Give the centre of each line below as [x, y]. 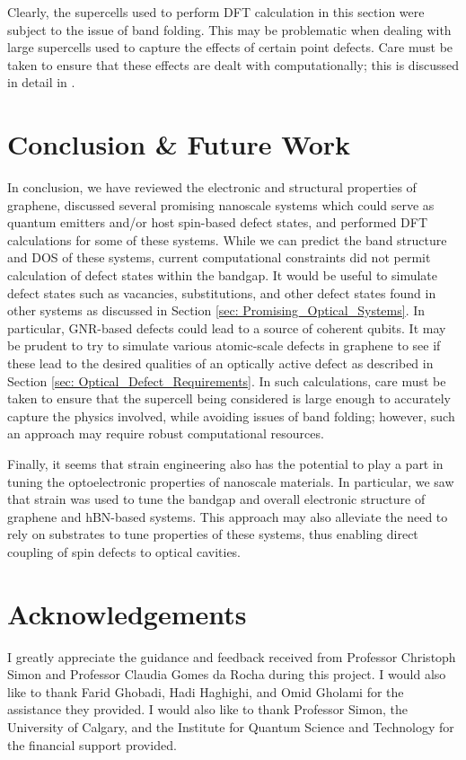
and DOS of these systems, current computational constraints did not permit [219, 257]
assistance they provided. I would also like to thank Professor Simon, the [208, 709]
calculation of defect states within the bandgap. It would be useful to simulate [223, 275]
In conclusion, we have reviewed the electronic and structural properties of [212, 187]
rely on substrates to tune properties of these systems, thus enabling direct [213, 534]
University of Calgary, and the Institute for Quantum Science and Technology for [231, 727]
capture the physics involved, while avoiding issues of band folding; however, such [231, 415]
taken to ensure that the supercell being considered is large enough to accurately [229, 398]
